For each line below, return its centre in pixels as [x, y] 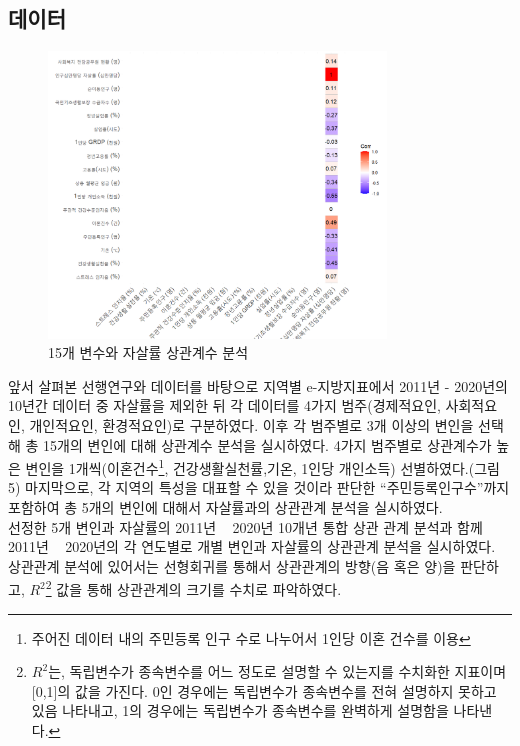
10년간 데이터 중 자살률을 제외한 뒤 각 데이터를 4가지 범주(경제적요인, [224, 405]
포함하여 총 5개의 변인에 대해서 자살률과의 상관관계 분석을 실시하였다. [225, 507]
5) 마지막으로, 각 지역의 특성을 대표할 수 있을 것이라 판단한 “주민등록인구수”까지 [259, 487]
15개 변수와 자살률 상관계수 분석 [148, 352]
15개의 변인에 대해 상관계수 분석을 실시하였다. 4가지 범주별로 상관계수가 [267, 444]
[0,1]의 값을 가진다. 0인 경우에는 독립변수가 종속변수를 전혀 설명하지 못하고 [264, 690]
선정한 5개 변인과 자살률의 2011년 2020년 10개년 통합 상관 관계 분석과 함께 [245, 526]
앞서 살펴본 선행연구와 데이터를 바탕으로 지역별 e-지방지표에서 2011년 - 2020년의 [258, 385]
